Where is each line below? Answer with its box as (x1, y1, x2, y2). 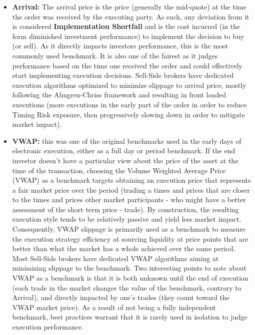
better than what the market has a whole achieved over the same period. (12, 243, 235, 254)
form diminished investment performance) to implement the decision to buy (12, 30, 244, 41)
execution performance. (12, 322, 83, 332)
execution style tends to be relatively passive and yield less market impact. (12, 214, 241, 224)
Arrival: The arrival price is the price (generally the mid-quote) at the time (12, 1, 246, 11)
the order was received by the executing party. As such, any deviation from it (12, 11, 249, 21)
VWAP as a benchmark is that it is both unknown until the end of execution (12, 273, 248, 283)
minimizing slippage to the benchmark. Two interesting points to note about (12, 263, 246, 273)
